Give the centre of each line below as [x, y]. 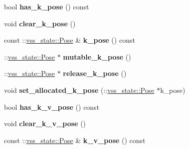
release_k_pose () [95, 73]
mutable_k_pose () [97, 56]
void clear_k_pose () [40, 23]
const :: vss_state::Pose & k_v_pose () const [75, 140]
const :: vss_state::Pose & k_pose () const [70, 40]
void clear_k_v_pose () [45, 123]
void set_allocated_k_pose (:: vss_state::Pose [79, 90]
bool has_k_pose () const [47, 6]
